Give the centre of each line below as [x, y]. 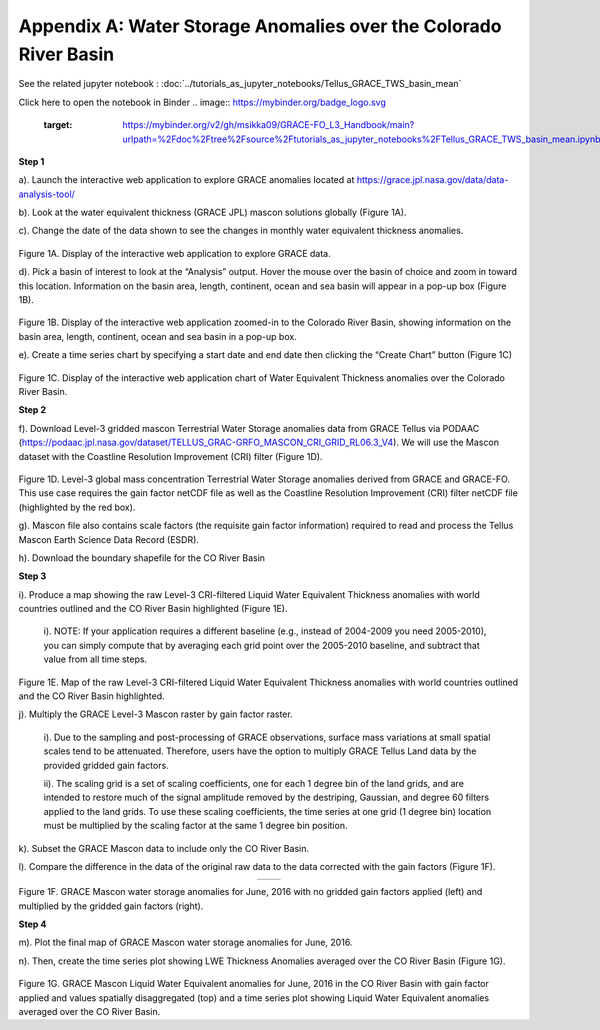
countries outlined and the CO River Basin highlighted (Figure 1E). [153, 609]
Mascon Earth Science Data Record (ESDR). [109, 539]
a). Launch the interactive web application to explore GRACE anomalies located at [186, 180]
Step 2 [32, 410]
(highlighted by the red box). [77, 507]
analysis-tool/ [46, 194]
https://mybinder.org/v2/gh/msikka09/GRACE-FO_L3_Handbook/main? [268, 125]
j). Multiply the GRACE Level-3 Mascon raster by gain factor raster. [156, 714]
